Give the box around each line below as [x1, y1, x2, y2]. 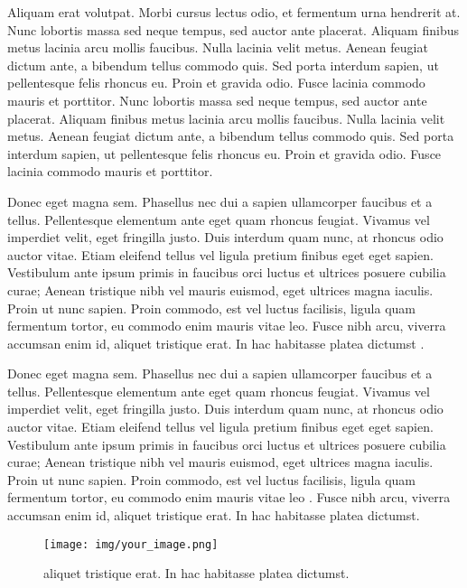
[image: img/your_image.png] [43, 537, 219, 551]
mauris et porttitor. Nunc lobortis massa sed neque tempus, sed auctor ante [7, 90, 427, 109]
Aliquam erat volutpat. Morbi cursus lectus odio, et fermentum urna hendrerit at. [7, 3, 461, 21]
